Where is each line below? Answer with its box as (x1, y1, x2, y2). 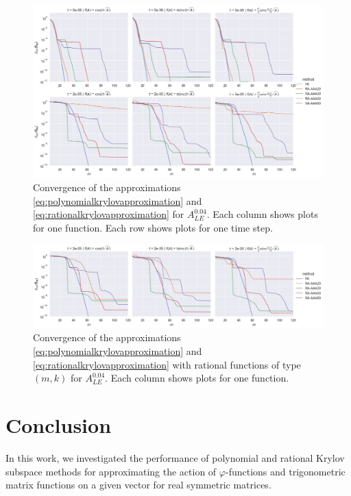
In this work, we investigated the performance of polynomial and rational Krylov (5, 450, 345, 464)
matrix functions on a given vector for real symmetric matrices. (5, 478, 271, 492)
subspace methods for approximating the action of (5, 464, 217, 478)
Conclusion (5, 411, 112, 439)
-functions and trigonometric (225, 464, 346, 478)
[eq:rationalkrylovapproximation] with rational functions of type (33, 357, 301, 371)
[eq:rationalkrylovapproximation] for (33, 207, 184, 221)
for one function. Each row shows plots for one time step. (33, 220, 273, 234)
